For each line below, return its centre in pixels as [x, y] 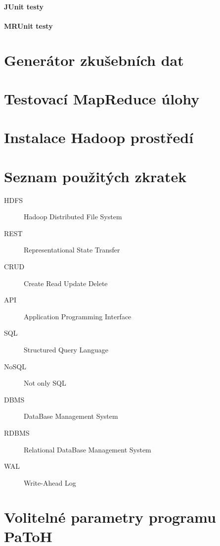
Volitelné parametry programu [110, 517]
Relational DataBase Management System [88, 449]
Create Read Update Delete [66, 283]
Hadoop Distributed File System [73, 217]
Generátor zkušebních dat [94, 60]
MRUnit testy [28, 25]
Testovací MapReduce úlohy [102, 98]
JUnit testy [24, 6]
